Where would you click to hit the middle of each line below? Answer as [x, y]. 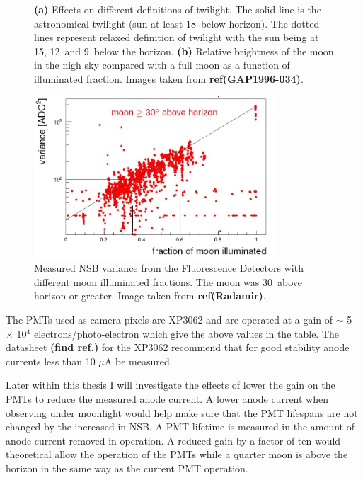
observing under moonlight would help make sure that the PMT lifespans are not [182, 412]
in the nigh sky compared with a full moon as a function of [162, 65]
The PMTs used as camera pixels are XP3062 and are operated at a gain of [169, 320]
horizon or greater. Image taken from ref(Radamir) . [150, 296]
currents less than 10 [51, 361]
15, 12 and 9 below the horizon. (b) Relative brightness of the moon [184, 51]
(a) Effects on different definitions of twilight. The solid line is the [178, 9]
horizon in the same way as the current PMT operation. [127, 468]
